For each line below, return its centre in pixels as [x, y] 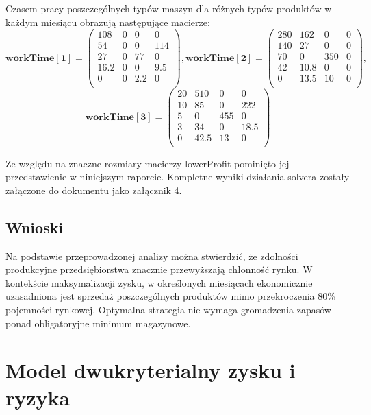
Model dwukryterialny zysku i [151, 370]
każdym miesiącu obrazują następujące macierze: [108, 22]
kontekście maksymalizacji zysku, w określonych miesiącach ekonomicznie [159, 282]
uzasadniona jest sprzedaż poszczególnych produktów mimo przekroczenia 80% [170, 296]
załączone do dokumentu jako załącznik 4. [94, 190]
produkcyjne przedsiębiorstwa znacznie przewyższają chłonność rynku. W [159, 269]
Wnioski [35, 227]
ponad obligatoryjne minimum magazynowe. [98, 323]
